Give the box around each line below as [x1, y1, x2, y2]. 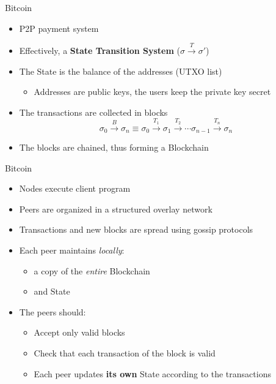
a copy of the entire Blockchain [34, 264, 150, 277]
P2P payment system [19, 21, 99, 34]
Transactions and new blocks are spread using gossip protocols [19, 223, 253, 236]
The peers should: [19, 305, 86, 318]
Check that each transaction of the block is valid [34, 346, 216, 359]
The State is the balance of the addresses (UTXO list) [19, 64, 222, 77]
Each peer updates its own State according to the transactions [34, 367, 271, 380]
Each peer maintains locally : [19, 243, 125, 256]
